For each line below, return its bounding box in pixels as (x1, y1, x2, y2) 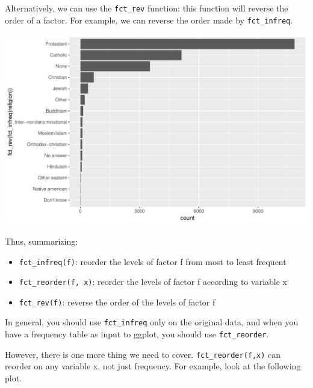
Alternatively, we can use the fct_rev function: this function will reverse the (5, 2, 288, 14)
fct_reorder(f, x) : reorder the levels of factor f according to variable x (19, 275, 287, 288)
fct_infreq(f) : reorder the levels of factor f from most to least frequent (19, 255, 287, 268)
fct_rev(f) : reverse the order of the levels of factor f (19, 295, 215, 308)
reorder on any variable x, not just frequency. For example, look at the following (5, 360, 301, 372)
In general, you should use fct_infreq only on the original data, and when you (5, 316, 299, 328)
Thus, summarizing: (5, 234, 78, 247)
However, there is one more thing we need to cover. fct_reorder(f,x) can (5, 348, 281, 360)
